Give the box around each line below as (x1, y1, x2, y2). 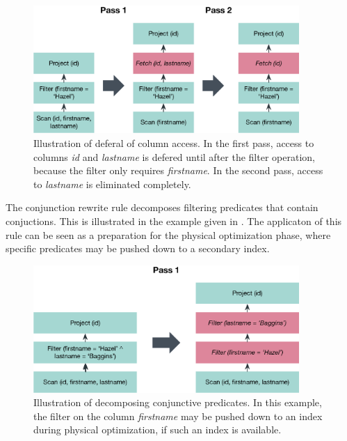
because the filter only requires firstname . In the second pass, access (33, 163, 323, 178)
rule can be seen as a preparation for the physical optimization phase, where (6, 227, 331, 242)
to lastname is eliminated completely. (33, 176, 191, 191)
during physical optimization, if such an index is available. (33, 422, 282, 437)
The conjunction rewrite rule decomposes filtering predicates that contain (6, 200, 318, 215)
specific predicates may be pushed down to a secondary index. (6, 241, 270, 256)
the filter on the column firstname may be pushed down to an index (33, 408, 323, 423)
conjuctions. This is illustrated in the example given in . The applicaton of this (6, 213, 342, 228)
